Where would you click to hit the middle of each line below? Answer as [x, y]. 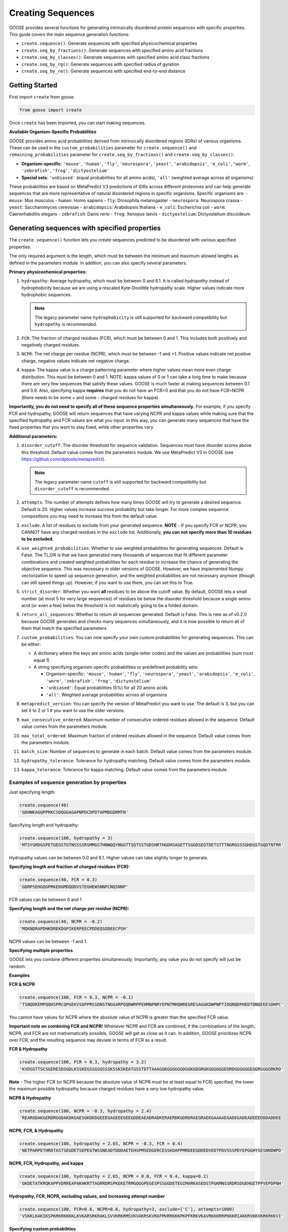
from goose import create [51, 110]
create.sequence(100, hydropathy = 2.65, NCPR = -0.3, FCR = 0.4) [101, 1144]
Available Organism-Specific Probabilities [53, 132]
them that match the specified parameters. [65, 628]
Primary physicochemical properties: [48, 272]
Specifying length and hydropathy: [44, 825]
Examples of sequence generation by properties [68, 782]
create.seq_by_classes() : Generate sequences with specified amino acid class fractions [115, 57]
